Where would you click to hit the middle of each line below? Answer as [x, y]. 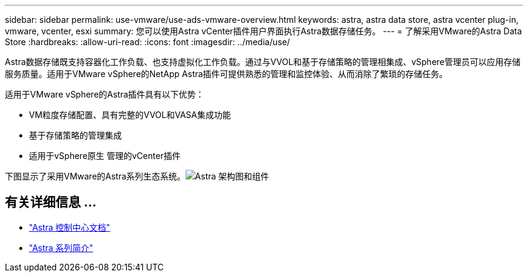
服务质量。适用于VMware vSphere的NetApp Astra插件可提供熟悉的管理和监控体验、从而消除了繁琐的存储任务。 [226, 74]
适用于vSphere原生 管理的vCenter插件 [105, 156]
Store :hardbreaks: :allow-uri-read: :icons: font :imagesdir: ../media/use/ [148, 42]
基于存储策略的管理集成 [75, 135]
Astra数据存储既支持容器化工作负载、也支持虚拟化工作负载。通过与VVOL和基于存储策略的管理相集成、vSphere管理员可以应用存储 [263, 62]
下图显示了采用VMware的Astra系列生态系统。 [95, 176]
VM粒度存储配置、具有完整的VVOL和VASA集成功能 [130, 115]
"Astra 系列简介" [61, 247]
